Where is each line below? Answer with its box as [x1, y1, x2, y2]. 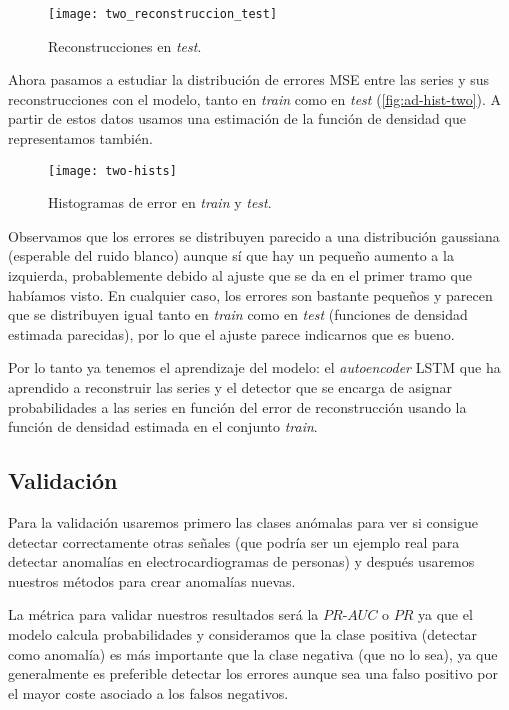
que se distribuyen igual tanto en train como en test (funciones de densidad [8, 304, 468, 325]
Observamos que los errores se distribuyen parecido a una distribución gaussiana [8, 225, 500, 246]
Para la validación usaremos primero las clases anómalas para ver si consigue [8, 512, 478, 533]
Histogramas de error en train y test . [48, 192, 272, 213]
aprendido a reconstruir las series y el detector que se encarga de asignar [8, 377, 453, 398]
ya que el [418, 604, 473, 625]
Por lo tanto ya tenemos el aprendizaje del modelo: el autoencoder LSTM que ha [8, 357, 501, 378]
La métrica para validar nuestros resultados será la [8, 604, 319, 625]
